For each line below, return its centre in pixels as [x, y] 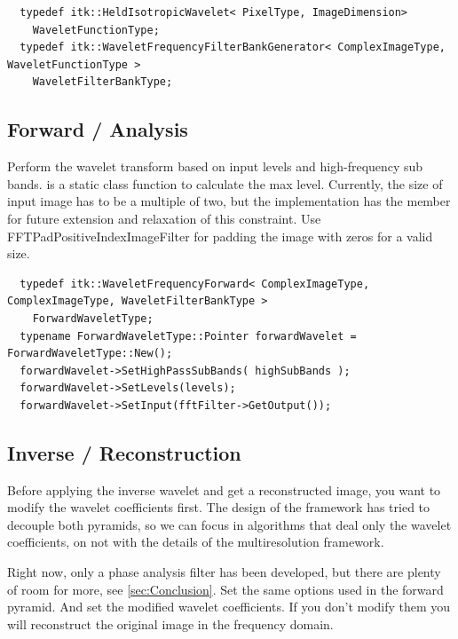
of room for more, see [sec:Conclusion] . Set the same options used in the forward [225, 589]
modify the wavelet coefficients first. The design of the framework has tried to [219, 507]
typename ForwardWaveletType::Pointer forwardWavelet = [188, 336]
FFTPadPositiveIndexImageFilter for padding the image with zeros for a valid [220, 236]
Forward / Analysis [98, 129]
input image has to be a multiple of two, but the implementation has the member [229, 201]
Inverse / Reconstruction [124, 452]
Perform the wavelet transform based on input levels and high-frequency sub [215, 166]
